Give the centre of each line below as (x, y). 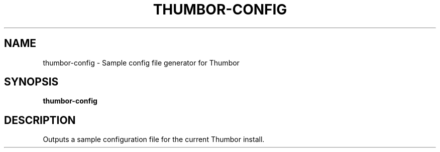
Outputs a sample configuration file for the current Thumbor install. (154, 139)
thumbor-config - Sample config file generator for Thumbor (141, 62)
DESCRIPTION (40, 120)
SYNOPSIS (31, 82)
